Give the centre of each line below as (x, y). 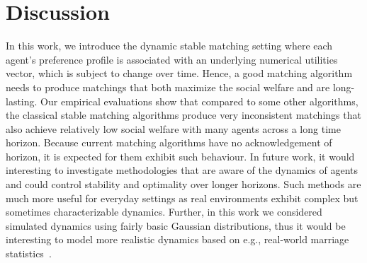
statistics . (29, 253)
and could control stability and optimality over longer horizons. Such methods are (183, 184)
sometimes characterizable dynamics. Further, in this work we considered (164, 212)
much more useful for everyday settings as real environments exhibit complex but (182, 198)
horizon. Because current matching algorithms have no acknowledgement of (169, 142)
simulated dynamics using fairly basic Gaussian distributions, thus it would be (176, 225)
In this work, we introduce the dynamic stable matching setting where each (169, 46)
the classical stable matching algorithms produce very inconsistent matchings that (183, 115)
